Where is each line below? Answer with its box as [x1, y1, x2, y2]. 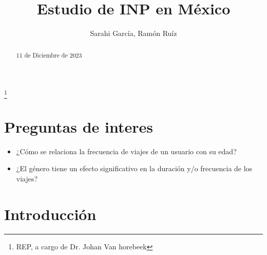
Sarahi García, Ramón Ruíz [90, 28, 177, 39]
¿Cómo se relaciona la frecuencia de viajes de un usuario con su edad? [16, 145, 237, 156]
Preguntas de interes [4, 116, 153, 137]
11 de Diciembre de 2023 [16, 50, 82, 59]
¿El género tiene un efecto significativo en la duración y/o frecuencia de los [16, 163, 253, 174]
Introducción [4, 203, 97, 224]
